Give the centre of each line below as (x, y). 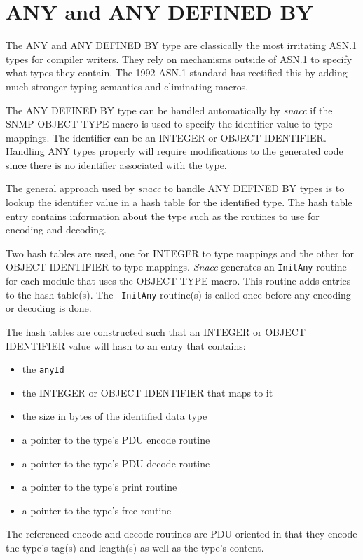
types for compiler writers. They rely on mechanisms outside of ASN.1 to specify (179, 59)
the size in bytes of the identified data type (115, 416)
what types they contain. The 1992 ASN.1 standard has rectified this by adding (177, 73)
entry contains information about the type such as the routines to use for (163, 216)
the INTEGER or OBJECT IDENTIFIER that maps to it (148, 392)
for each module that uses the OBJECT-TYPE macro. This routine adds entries (178, 281)
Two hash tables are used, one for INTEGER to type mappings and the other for (180, 253)
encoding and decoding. (56, 230)
